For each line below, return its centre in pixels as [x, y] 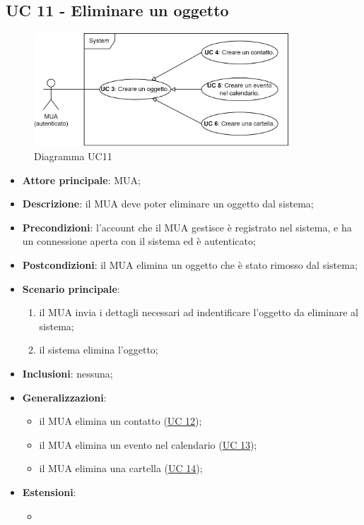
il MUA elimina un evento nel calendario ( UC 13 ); [148, 444]
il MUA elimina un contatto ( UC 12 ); [121, 421]
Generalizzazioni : [64, 397]
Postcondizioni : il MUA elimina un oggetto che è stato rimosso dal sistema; [190, 265]
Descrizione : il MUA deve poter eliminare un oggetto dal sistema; [168, 204]
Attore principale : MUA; [81, 180]
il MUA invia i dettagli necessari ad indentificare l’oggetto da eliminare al [199, 312]
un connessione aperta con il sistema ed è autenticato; [139, 241]
